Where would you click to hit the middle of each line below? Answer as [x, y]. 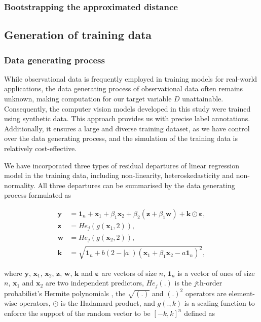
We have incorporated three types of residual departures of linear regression [122, 165]
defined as [199, 313]
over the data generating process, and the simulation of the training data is [121, 138]
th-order [210, 283]
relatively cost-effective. [41, 148]
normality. [20, 185]
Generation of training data [78, 35]
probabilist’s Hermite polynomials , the [65, 293]
